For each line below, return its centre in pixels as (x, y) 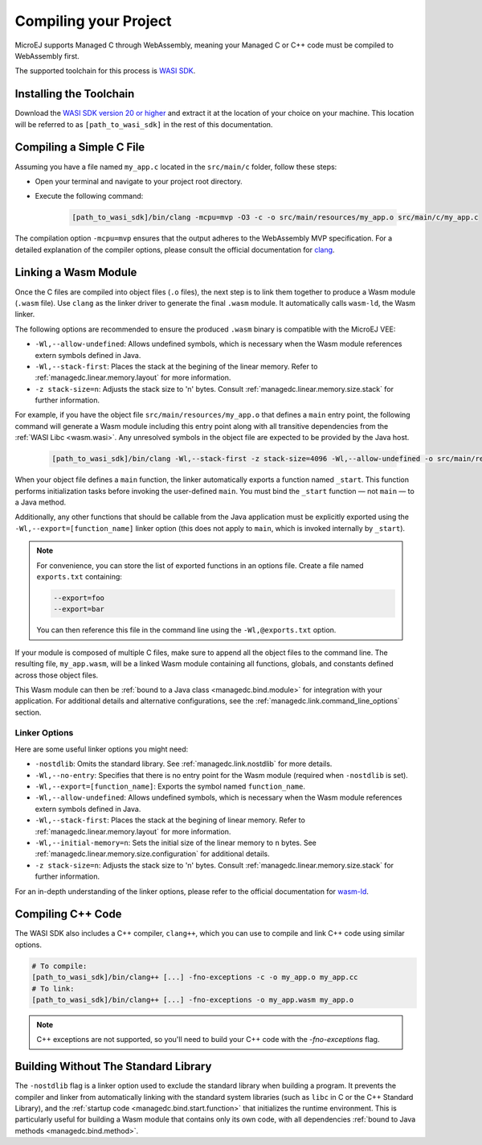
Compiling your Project (93, 21)
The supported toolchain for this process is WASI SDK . (105, 71)
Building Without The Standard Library (113, 1067)
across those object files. (57, 675)
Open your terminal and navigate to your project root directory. (139, 181)
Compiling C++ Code (68, 914)
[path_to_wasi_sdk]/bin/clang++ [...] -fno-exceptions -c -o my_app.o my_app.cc (195, 977)
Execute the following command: (89, 196)
